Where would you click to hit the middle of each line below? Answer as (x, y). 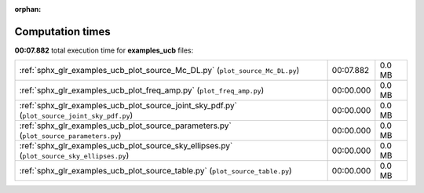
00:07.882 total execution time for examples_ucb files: (104, 50)
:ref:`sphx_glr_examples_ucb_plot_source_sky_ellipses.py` (126, 146)
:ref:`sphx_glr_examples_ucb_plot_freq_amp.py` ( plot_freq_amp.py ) (142, 90)
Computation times (62, 31)
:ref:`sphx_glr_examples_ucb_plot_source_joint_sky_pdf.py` (128, 106)
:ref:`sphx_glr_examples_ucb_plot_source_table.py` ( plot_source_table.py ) (155, 171)
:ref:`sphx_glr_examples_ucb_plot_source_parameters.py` (125, 126)
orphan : (28, 9)
